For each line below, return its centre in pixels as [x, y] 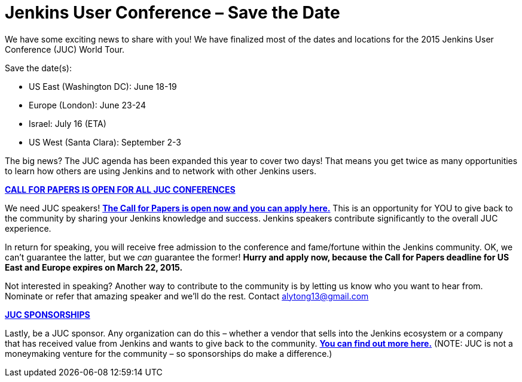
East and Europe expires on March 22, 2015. [94, 267]
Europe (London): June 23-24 [87, 105]
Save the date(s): [38, 68]
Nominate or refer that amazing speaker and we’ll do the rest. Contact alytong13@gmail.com [187, 296]
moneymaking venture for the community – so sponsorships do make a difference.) [169, 353]
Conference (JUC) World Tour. [65, 49]
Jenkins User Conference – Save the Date [173, 13]
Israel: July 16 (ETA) [68, 123]
